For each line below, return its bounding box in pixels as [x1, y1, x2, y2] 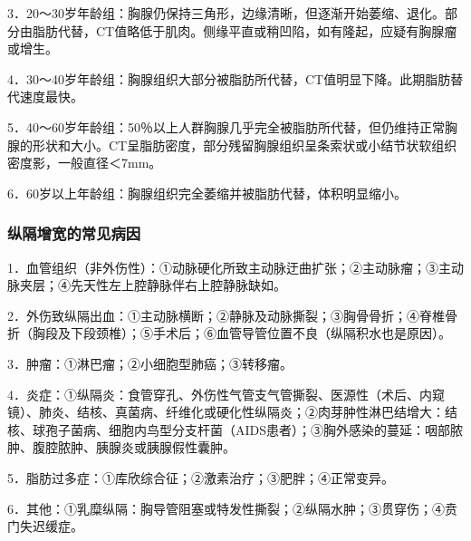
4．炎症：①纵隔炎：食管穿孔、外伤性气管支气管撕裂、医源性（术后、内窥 [7, 384, 445, 403]
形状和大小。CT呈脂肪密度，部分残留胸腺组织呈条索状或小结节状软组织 [32, 135, 457, 154]
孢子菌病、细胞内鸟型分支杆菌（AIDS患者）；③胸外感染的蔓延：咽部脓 [44, 420, 464, 439]
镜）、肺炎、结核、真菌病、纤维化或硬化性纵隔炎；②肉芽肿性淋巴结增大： [7, 402, 445, 421]
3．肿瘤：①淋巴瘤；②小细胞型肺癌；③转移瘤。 [7, 353, 293, 372]
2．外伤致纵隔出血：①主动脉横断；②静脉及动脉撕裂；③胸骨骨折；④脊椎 [7, 305, 445, 324]
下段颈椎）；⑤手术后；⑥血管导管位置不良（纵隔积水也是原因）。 [70, 324, 451, 343]
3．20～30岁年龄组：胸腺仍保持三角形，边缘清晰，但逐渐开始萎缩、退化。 [7, 4, 445, 22]
